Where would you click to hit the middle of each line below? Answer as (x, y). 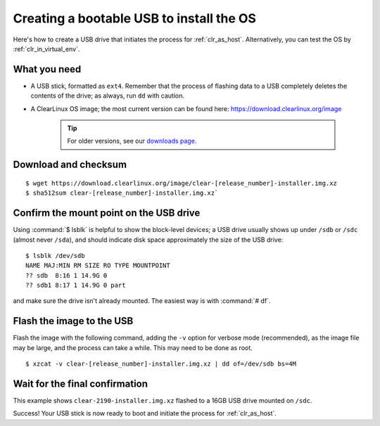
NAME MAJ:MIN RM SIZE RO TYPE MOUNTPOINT (98, 266)
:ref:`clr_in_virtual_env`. (46, 49)
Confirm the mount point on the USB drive (107, 213)
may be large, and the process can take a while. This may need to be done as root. (133, 347)
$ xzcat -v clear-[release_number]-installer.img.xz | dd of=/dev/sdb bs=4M (161, 364)
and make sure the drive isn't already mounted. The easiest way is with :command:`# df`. (142, 301)
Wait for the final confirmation (80, 383)
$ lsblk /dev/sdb (55, 256)
